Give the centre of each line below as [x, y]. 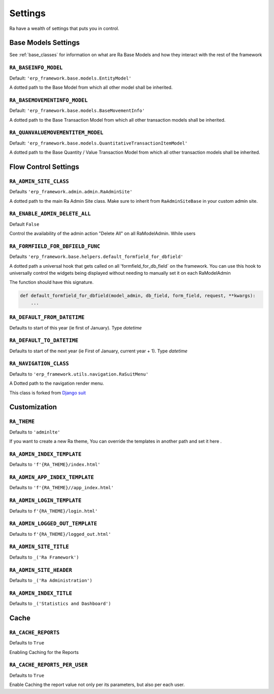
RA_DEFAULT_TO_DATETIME [44, 341]
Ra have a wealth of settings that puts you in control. [64, 28]
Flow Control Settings [44, 167]
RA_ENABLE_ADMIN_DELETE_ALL [50, 214]
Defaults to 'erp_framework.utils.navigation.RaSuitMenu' [79, 374]
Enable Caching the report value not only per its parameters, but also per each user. [97, 685]
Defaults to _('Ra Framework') [44, 557]
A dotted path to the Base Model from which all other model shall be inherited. [91, 87]
